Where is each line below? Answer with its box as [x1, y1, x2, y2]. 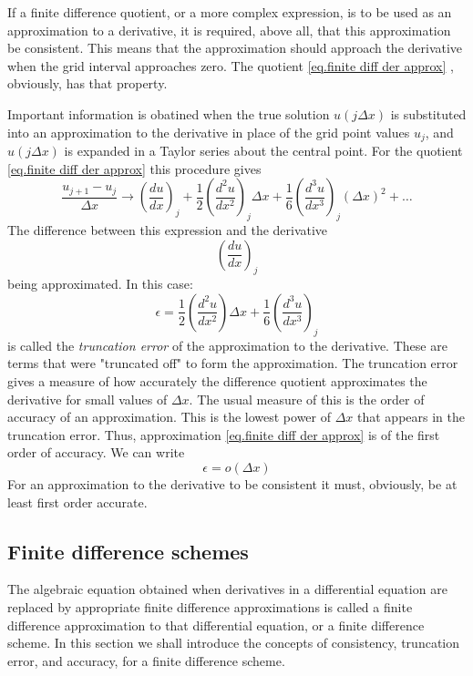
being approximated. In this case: [7, 274, 193, 293]
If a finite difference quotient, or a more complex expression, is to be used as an [7, 3, 452, 21]
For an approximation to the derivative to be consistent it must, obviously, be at [7, 474, 458, 493]
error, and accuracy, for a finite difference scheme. [7, 650, 285, 670]
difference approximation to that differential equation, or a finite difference [7, 615, 425, 634]
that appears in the [357, 407, 465, 426]
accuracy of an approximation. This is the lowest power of [7, 407, 331, 426]
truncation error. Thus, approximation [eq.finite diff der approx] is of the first [7, 425, 440, 444]
